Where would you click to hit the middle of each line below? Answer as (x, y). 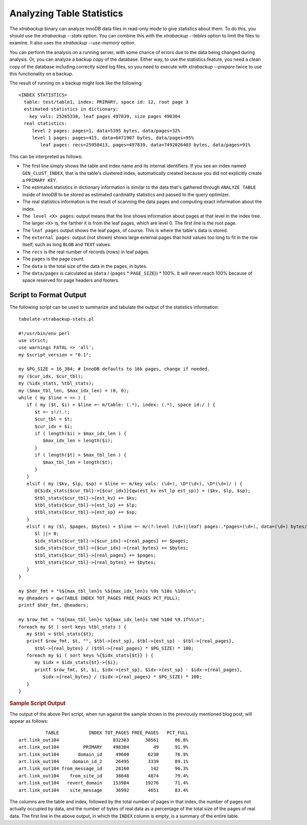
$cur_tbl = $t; (53, 419)
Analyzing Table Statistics (66, 13)
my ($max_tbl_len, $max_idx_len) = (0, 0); (74, 391)
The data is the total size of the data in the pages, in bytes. (85, 266)
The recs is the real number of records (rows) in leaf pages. (86, 252)
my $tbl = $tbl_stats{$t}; (60, 634)
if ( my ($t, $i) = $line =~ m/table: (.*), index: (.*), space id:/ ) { (121, 405)
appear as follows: (29, 721)
